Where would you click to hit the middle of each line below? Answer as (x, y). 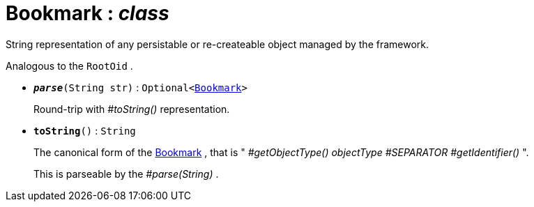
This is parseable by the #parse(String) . (126, 174)
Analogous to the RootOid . (69, 66)
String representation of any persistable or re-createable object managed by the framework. (218, 44)
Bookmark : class (87, 13)
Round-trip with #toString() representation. (132, 109)
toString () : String (85, 130)
